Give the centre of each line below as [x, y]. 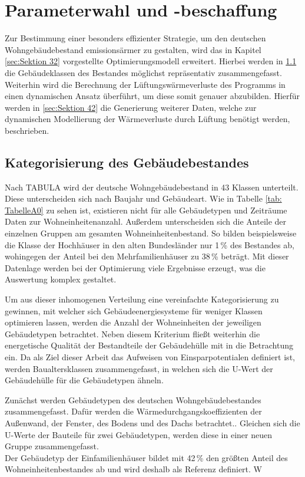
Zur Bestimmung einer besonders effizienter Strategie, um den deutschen [135, 38]
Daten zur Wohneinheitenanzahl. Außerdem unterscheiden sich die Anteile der [146, 221]
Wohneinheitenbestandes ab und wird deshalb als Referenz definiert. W [133, 469]
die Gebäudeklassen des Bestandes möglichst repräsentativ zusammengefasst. [143, 72]
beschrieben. [27, 130]
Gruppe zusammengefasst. [52, 446]
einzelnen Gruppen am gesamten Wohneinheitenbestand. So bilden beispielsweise [151, 233]
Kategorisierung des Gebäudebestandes [127, 162]
